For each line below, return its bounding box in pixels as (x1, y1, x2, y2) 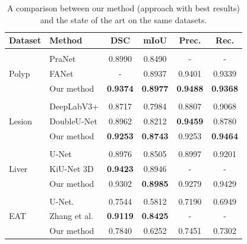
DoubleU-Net (49, 114, 97, 127)
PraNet (49, 52, 76, 65)
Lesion (9, 114, 33, 127)
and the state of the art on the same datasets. (40, 13, 207, 26)
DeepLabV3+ (49, 100, 99, 112)
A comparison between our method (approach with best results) (7, 2, 240, 14)
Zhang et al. (49, 209, 94, 222)
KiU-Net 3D (49, 162, 94, 174)
